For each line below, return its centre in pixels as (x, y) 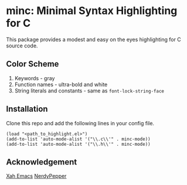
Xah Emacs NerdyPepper (36, 176)
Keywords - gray (35, 78)
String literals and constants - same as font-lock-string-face (89, 90)
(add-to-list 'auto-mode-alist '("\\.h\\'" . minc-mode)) (78, 144)
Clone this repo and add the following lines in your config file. (80, 123)
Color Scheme (33, 64)
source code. (22, 46)
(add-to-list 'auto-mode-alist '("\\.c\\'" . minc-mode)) (78, 139)
